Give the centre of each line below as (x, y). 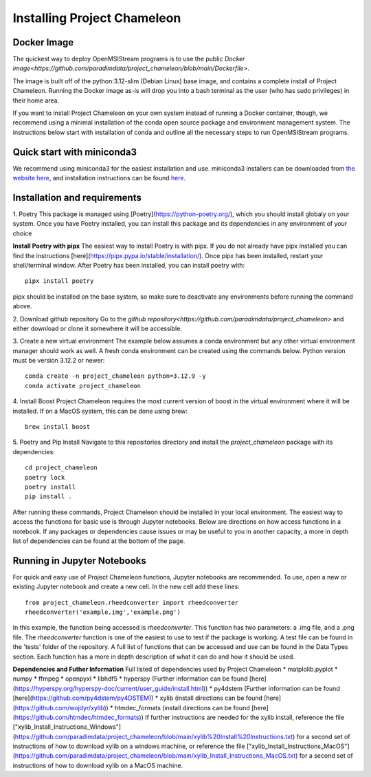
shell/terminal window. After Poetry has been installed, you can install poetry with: (129, 265)
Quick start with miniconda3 (75, 152)
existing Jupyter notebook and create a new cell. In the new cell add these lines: (126, 587)
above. (22, 306)
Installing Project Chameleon (97, 18)
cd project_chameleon (61, 468)
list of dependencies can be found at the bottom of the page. (99, 541)
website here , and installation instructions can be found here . (99, 178)
